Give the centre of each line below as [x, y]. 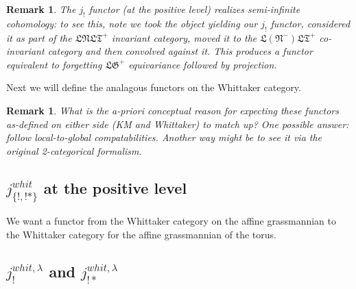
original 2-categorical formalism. [74, 150]
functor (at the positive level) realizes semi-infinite [194, 9]
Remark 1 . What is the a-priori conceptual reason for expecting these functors [173, 110]
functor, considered [310, 23]
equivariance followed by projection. [203, 64]
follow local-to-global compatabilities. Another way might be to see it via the [164, 137]
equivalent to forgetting [54, 64]
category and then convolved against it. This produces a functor [180, 51]
